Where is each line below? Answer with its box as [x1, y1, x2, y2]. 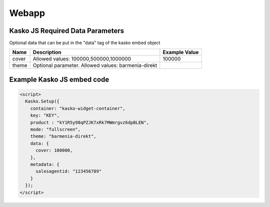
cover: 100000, [35, 147, 73, 153]
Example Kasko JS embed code [9, 75, 109, 83]
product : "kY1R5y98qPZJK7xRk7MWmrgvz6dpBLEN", [30, 119, 149, 125]
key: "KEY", [30, 112, 60, 118]
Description [32, 49, 62, 56]
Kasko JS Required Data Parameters [9, 26, 124, 35]
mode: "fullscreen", [30, 126, 81, 132]
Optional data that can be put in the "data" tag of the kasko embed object [9, 40, 160, 46]
